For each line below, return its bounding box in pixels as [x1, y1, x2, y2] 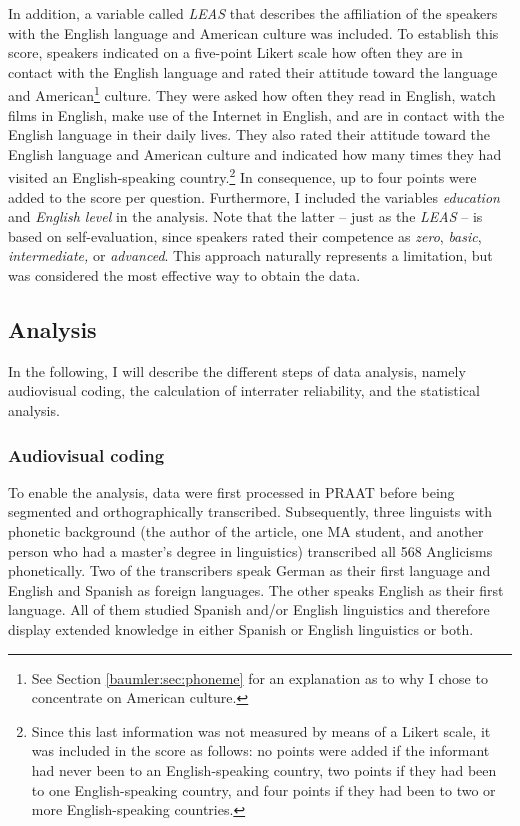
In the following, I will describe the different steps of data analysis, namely [8, 360, 466, 381]
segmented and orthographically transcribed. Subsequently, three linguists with [8, 501, 493, 522]
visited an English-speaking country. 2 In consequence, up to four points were [8, 164, 477, 188]
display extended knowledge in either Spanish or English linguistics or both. [8, 618, 474, 639]
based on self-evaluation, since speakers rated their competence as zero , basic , [8, 225, 482, 246]
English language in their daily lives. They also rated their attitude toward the [8, 124, 491, 145]
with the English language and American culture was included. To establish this [8, 22, 499, 43]
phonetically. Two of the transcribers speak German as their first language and [8, 560, 491, 581]
